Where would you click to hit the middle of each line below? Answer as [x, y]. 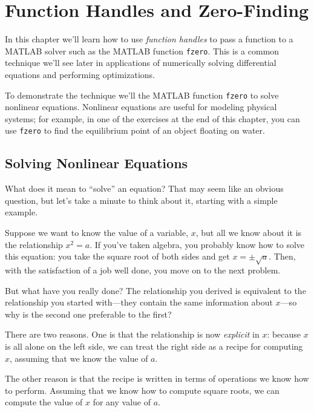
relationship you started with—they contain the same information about [139, 302]
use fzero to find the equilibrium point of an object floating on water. [135, 130]
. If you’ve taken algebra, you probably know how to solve [197, 244]
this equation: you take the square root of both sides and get [117, 256]
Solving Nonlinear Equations [96, 163]
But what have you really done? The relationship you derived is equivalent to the [155, 290]
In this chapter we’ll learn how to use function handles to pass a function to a [149, 39]
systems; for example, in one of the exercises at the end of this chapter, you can [152, 118]
